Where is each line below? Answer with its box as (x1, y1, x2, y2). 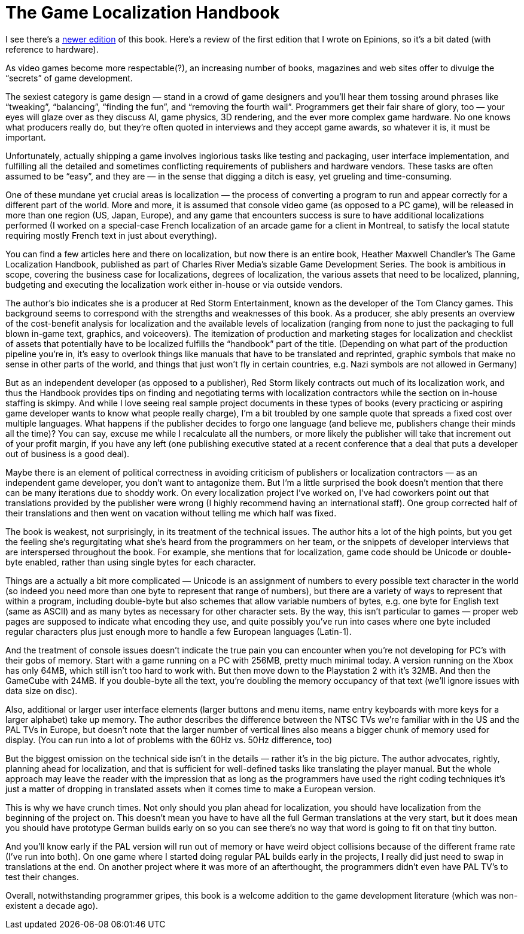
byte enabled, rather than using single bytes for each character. (5, 556, 256, 567)
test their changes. (5, 871, 79, 882)
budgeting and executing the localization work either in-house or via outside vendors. (5, 279, 343, 290)
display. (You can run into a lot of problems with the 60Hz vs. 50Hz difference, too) (5, 734, 333, 745)
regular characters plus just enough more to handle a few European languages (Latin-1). (5, 626, 352, 637)
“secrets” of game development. (5, 72, 133, 83)
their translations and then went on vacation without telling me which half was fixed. (5, 507, 337, 518)
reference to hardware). (5, 44, 99, 54)
